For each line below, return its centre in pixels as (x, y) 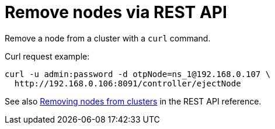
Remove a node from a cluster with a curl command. (108, 38)
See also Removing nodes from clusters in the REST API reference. (133, 101)
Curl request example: (47, 56)
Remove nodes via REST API (116, 12)
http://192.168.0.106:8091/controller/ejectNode (128, 83)
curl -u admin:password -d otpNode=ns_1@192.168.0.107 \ (138, 74)
